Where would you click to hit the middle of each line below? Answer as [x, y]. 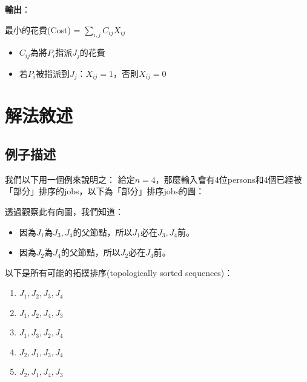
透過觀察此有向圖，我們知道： [64, 212]
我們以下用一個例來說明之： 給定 [70, 179]
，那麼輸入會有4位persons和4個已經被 [229, 179]
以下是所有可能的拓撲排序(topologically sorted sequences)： [119, 272]
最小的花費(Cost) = [43, 29]
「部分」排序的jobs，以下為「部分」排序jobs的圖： [105, 191]
